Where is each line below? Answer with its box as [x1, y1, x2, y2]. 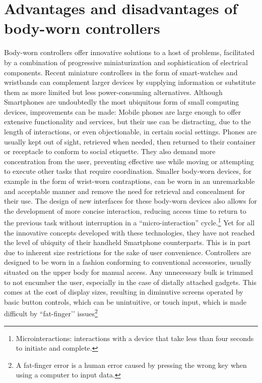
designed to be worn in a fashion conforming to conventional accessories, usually [4, 257, 251, 267]
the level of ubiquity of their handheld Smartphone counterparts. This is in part [4, 237, 251, 248]
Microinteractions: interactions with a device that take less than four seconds [16, 332, 254, 343]
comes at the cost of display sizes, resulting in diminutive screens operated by [4, 286, 243, 297]
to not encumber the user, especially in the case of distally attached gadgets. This [4, 276, 257, 287]
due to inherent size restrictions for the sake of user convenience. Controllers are [4, 247, 251, 257]
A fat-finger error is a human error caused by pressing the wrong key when [16, 359, 247, 370]
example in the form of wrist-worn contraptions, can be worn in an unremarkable [4, 176, 255, 186]
